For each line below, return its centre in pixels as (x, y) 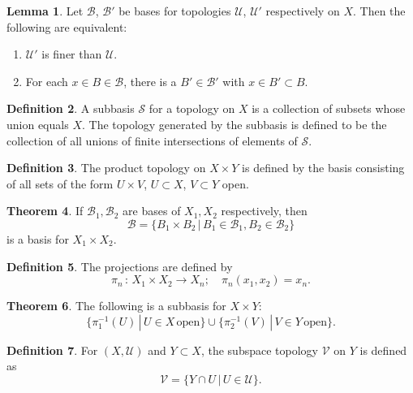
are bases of (152, 211)
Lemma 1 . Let (45, 11)
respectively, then (264, 211)
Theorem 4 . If (45, 211)
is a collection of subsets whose (329, 108)
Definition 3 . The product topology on (106, 168)
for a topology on (192, 108)
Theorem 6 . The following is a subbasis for (116, 306)
